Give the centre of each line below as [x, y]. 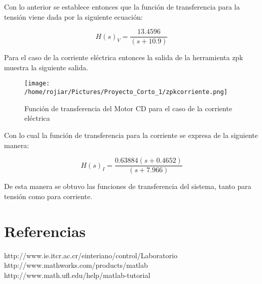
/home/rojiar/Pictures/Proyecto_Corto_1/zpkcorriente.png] [126, 92]
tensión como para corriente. [48, 196]
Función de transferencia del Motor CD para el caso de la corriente [128, 108]
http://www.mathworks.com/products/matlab [76, 265]
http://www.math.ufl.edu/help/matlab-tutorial [77, 275]
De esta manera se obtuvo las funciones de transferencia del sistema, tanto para [128, 186]
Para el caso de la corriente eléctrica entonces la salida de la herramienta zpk [124, 57]
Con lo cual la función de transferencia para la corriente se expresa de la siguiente [131, 135]
